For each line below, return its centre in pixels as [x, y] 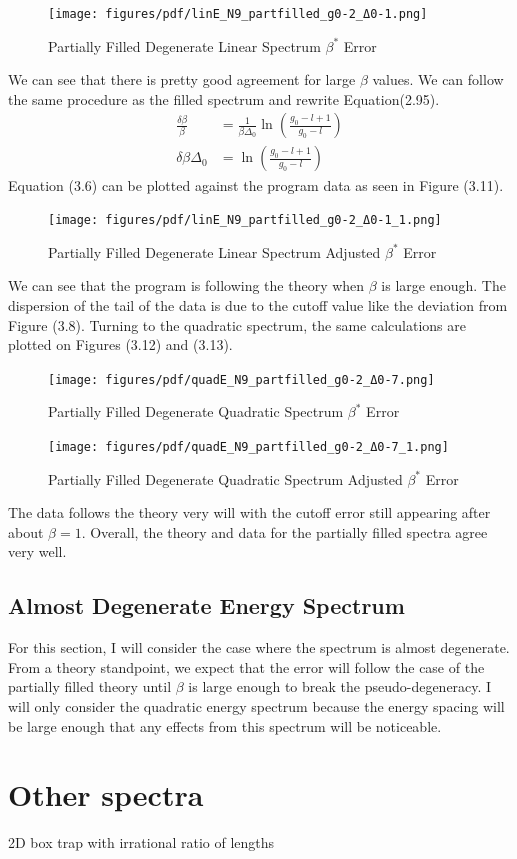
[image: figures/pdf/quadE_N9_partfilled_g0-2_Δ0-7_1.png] [248, 446]
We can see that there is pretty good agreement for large [182, 79]
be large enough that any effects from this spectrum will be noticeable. [225, 725]
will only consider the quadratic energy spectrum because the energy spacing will [256, 705]
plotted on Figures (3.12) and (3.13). [120, 344]
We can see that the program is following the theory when [186, 285]
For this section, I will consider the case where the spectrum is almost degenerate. [259, 647]
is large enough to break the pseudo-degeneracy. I [340, 686]
